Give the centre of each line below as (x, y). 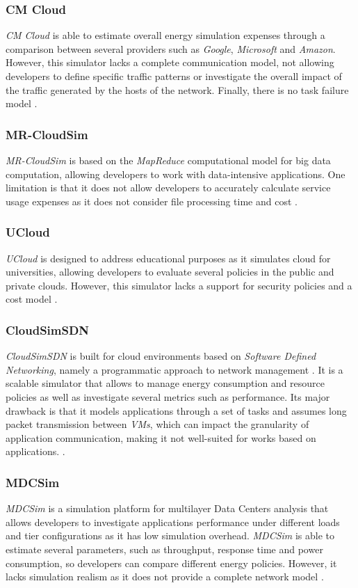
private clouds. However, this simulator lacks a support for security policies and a (179, 285)
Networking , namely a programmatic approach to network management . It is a (174, 369)
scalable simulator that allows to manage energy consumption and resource (165, 383)
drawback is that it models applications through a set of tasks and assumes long (176, 410)
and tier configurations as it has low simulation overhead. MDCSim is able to (170, 535)
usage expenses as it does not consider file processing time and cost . (152, 201)
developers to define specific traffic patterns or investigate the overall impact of (174, 76)
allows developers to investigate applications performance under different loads (173, 522)
